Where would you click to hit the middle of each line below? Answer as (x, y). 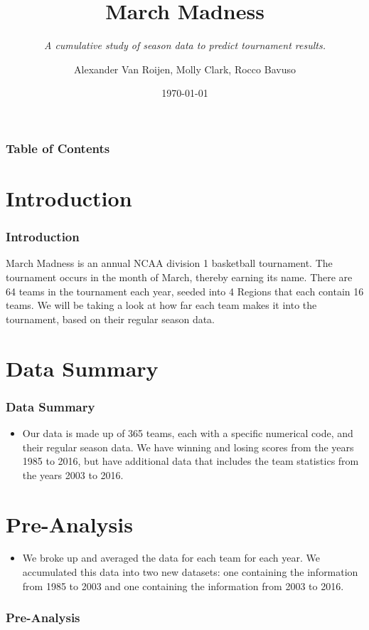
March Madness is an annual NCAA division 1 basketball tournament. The (169, 263)
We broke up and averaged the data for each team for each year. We (171, 558)
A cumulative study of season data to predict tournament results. (185, 45)
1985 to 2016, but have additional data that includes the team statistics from (191, 461)
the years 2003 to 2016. (73, 474)
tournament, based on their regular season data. (111, 319)
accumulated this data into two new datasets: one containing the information (190, 572)
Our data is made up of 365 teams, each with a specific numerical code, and (188, 432)
